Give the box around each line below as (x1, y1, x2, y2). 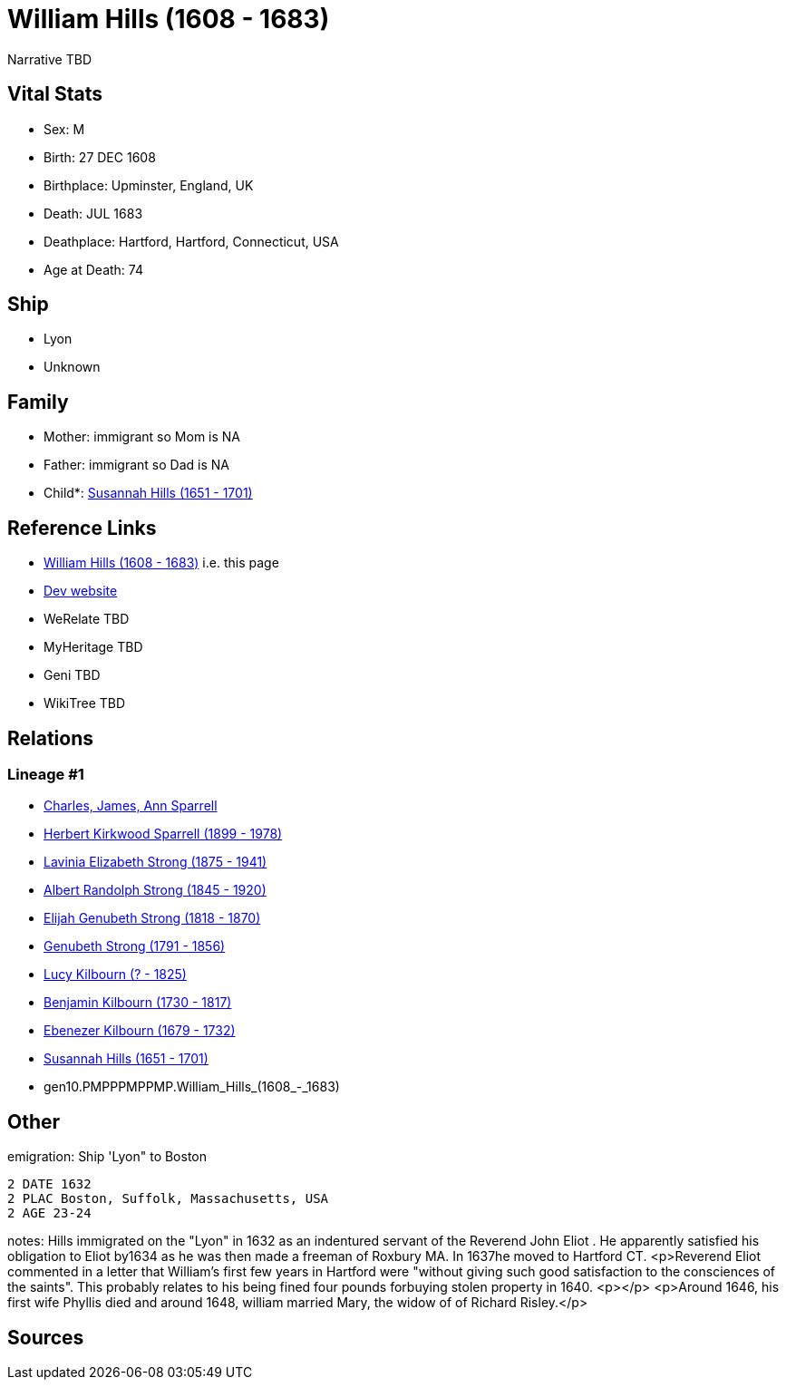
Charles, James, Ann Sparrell (44, 798, 218, 814)
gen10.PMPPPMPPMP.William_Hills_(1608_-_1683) (44, 1079, 340, 1095)
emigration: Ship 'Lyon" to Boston (7, 1149, 208, 1165)
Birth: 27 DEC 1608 (44, 149, 156, 165)
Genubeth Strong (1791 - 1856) (44, 938, 226, 955)
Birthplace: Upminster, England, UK (44, 177, 254, 193)
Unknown (44, 359, 101, 375)
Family (7, 390, 69, 413)
